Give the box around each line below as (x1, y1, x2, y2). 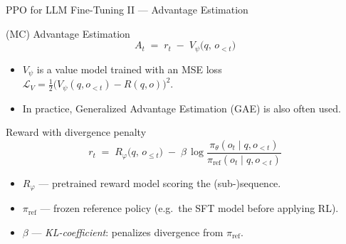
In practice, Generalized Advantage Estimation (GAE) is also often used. (22, 100, 341, 115)
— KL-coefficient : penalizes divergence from (31, 224, 224, 239)
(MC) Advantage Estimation (6, 26, 130, 41)
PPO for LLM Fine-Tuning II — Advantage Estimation (6, 2, 248, 16)
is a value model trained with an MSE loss (36, 61, 222, 76)
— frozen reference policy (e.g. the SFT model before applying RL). (40, 201, 339, 216)
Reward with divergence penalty (6, 124, 147, 139)
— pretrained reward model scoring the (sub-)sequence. (38, 175, 281, 190)
